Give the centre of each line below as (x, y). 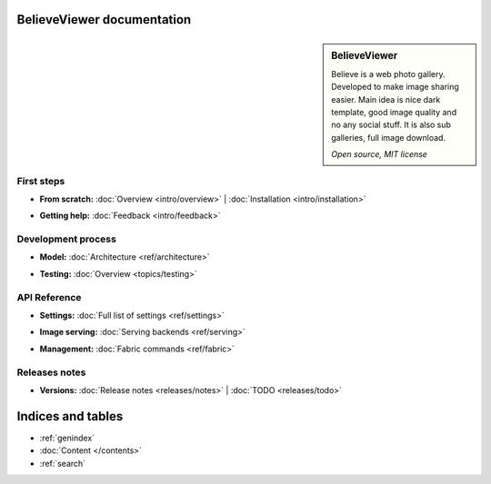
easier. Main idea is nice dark (386, 99)
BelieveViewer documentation (104, 20)
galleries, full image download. (388, 137)
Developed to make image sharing (395, 87)
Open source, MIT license (379, 154)
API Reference (49, 297)
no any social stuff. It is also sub (391, 125)
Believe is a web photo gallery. (388, 74)
